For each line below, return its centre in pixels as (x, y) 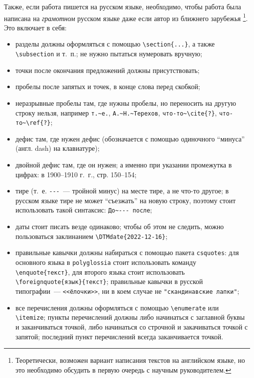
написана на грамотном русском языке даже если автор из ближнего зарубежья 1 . (126, 17)
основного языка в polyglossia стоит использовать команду (106, 262)
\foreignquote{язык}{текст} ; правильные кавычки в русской (109, 281)
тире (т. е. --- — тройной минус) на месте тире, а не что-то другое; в (122, 191)
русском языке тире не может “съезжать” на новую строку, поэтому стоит (126, 200)
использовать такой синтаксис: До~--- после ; (84, 210)
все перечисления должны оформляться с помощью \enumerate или (117, 307)
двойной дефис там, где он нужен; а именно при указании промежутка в (124, 165)
